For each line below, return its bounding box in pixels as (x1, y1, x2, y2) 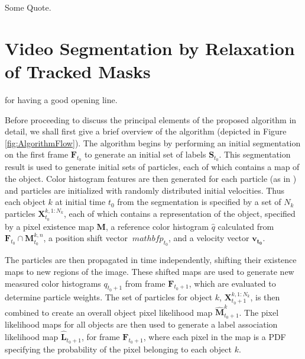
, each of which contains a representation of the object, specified (63, 207, 296, 219)
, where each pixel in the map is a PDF (143, 331, 286, 343)
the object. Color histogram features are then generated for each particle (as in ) (5, 172, 297, 185)
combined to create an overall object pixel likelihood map (5, 306, 213, 318)
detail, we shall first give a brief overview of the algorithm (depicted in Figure (5, 125, 287, 137)
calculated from (218, 220, 274, 232)
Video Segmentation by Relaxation (5, 36, 295, 60)
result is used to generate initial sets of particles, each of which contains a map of (5, 161, 300, 173)
